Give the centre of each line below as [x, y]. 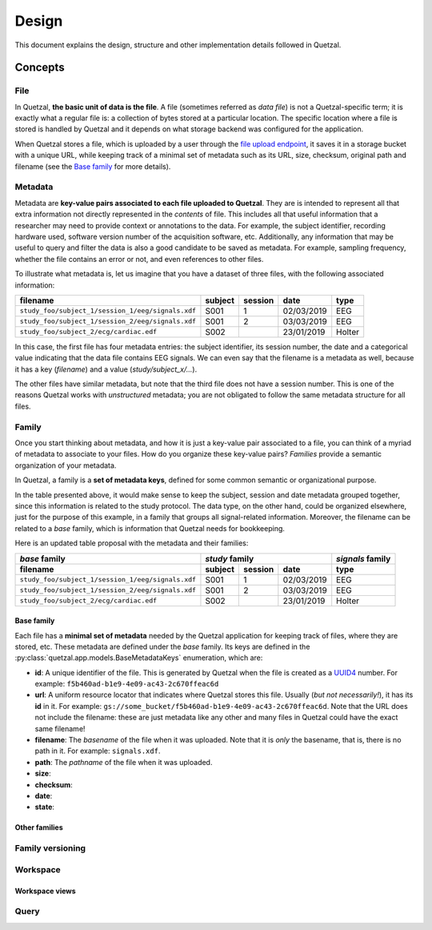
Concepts [40, 68]
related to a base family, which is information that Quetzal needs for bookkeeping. [150, 528]
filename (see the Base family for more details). [93, 166]
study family [230, 558]
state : [45, 807]
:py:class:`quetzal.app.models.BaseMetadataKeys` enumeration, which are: [139, 658]
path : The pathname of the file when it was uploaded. [124, 762]
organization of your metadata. [66, 465]
